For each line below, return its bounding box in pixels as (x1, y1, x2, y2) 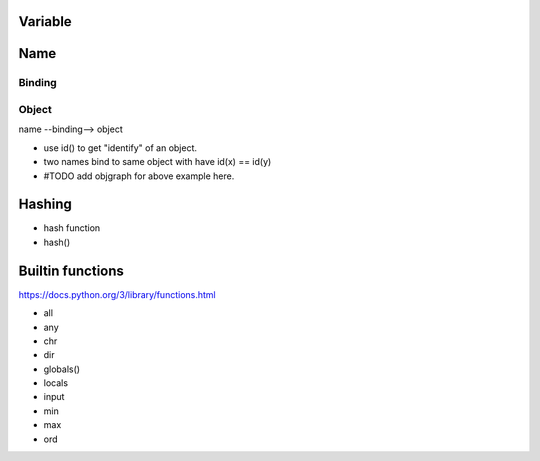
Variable (18, 13, 72, 30)
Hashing (18, 196, 72, 213)
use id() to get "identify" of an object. (43, 141, 198, 154)
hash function (43, 222, 101, 234)
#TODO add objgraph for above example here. (43, 170, 235, 182)
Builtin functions (18, 262, 125, 279)
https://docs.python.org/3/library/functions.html (18, 288, 216, 300)
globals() (43, 363, 80, 375)
